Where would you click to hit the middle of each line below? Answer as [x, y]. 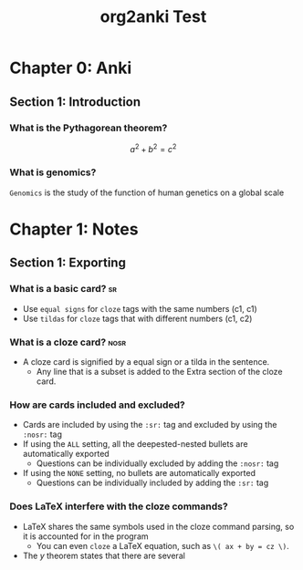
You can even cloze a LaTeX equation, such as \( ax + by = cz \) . [162, 545]
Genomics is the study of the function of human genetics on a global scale [147, 192]
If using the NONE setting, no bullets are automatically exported [139, 473]
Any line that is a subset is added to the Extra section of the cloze [159, 372]
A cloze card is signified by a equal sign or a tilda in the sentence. [146, 362]
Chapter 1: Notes [74, 229]
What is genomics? [53, 172]
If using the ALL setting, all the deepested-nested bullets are [135, 444]
